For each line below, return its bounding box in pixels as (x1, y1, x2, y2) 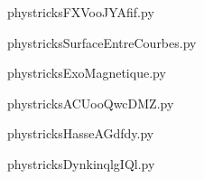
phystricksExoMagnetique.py (7, 63, 166, 82)
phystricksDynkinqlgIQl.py (7, 154, 155, 173)
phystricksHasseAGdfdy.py (7, 124, 154, 143)
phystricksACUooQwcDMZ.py (7, 93, 174, 112)
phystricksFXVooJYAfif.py (7, 3, 154, 21)
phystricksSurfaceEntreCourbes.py (7, 33, 197, 52)
